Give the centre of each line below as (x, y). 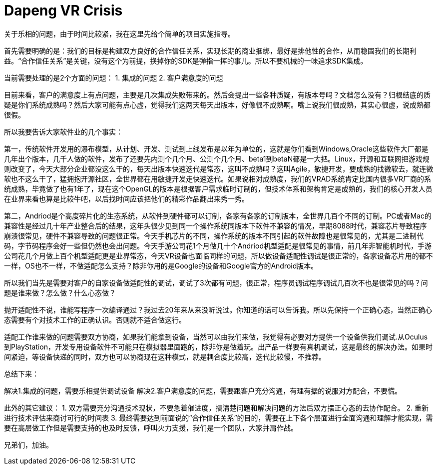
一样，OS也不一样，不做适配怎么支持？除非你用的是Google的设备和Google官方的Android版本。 (161, 265)
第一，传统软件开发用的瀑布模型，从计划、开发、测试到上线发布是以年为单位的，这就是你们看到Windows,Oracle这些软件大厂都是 (216, 148)
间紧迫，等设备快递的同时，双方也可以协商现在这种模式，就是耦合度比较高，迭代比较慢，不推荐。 (165, 356)
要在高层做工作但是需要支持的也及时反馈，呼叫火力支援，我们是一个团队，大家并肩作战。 (151, 427)
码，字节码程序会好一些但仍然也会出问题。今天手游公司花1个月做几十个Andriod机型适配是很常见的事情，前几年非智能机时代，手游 (218, 245)
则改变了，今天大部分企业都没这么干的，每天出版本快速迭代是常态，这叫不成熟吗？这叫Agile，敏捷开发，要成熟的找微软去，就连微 (219, 168)
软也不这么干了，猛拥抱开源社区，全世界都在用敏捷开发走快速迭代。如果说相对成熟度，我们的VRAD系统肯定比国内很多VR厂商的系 (218, 178)
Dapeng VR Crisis (63, 10)
